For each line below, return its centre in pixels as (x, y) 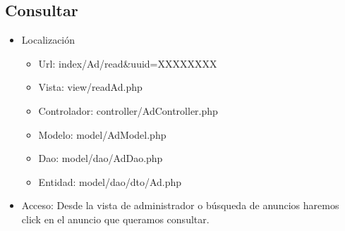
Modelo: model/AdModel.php (102, 134)
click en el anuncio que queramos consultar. (115, 219)
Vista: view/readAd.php (90, 87)
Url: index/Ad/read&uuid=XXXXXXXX (128, 63)
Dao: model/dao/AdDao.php (101, 158)
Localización (48, 40)
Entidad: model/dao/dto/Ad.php (110, 181)
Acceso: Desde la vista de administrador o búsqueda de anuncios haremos (180, 205)
